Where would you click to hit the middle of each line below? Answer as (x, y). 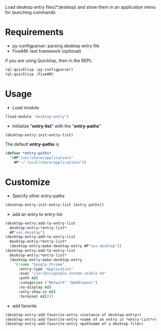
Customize (28, 182)
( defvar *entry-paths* (28, 153)
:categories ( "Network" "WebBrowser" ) (58, 283)
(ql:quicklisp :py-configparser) (39, 69)
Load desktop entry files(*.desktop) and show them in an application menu (80, 7)
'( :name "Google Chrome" (39, 264)
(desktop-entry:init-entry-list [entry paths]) (55, 205)
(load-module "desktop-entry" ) (37, 117)
